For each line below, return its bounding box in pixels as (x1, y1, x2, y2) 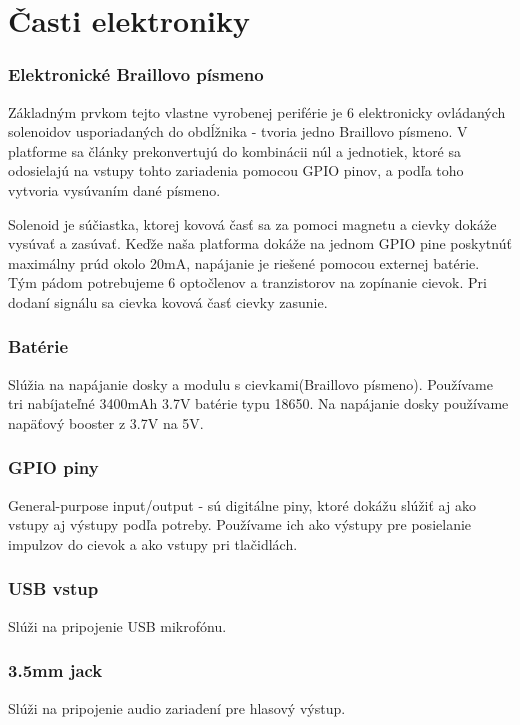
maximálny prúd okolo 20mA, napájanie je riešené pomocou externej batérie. (8, 252, 480, 273)
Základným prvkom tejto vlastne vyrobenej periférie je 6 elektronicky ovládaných (8, 101, 506, 122)
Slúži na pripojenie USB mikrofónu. (8, 615, 227, 636)
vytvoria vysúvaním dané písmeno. (8, 179, 221, 200)
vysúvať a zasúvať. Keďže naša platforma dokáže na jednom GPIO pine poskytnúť (8, 233, 512, 254)
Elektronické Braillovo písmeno (8, 62, 264, 87)
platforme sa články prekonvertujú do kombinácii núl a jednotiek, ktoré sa (8, 140, 462, 161)
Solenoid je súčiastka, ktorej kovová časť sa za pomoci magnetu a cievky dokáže (8, 213, 497, 234)
